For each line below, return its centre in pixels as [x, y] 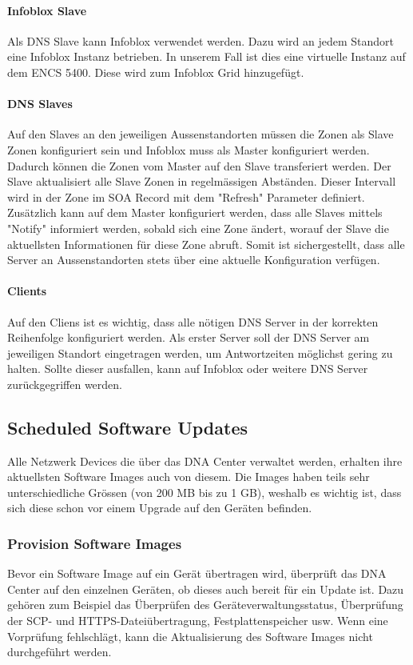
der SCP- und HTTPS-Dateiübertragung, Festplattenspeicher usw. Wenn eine [198, 621]
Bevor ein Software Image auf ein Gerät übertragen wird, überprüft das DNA [197, 573]
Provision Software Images [95, 543]
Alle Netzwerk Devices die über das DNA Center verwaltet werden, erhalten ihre [205, 461]
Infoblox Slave [47, 10]
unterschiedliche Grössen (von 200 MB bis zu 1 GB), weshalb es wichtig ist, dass [205, 492]
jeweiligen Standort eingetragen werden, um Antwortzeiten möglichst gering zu [200, 353]
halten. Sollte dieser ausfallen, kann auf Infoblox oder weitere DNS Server [188, 369]
